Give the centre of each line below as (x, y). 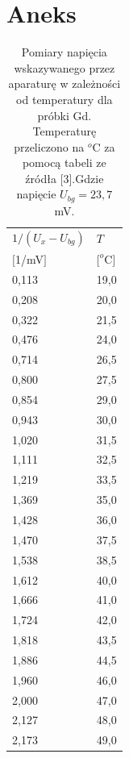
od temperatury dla (64, 99)
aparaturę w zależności (64, 83)
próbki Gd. (64, 115)
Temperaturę (64, 131)
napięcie (36, 194)
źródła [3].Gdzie (64, 178)
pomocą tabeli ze (64, 162)
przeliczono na (49, 146)
